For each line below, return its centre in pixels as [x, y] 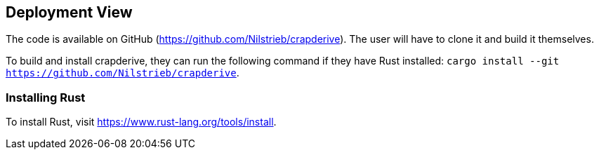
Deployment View [69, 12]
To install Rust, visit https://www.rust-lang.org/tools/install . [141, 122]
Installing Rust [46, 97]
